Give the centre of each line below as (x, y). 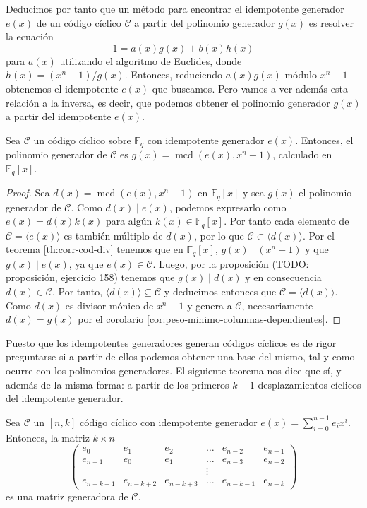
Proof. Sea (28, 193)
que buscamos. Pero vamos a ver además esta (250, 88)
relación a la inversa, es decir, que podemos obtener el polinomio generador (168, 102)
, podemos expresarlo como (228, 207)
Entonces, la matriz (48, 437)
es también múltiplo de (113, 235)
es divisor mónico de (109, 305)
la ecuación (30, 36)
